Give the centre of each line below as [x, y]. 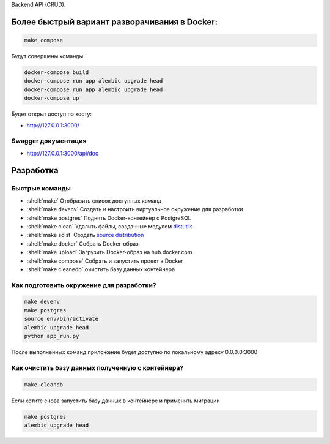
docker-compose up [52, 98]
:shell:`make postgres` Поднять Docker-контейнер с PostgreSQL [109, 218]
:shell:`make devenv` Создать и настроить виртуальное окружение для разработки [135, 209]
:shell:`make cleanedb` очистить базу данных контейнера [101, 269]
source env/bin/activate [61, 319]
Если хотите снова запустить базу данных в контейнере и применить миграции [116, 401]
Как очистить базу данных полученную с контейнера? [97, 367]
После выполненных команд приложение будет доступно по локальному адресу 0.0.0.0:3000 [134, 352]
